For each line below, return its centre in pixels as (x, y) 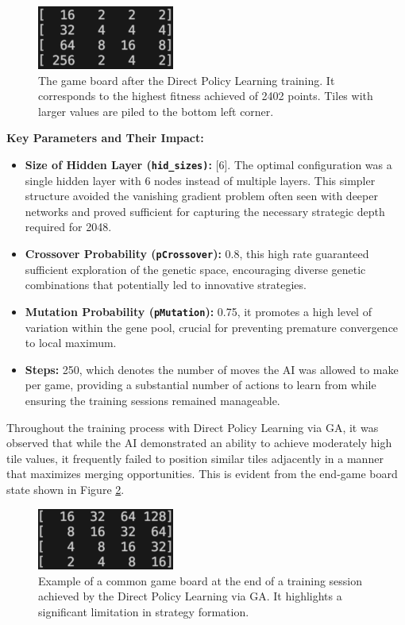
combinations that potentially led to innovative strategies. (166, 285)
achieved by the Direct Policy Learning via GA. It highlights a (190, 596)
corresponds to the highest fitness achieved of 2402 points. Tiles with (206, 96)
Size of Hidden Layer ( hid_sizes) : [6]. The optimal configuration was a (208, 165)
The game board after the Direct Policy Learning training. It (187, 80)
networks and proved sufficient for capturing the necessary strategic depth (205, 211)
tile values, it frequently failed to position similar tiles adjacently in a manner (195, 458)
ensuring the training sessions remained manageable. (152, 400)
